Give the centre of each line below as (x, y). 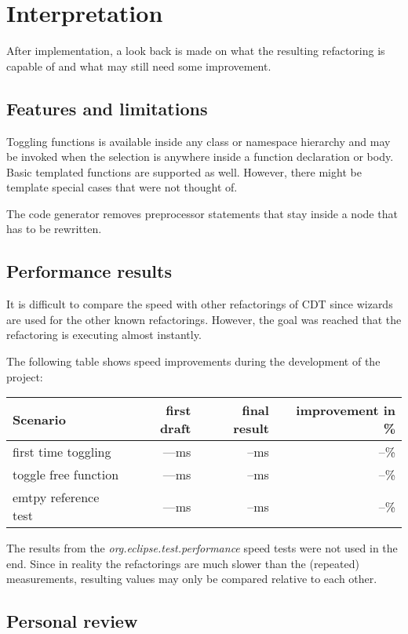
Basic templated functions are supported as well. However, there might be (184, 171)
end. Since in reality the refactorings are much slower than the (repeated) (183, 563)
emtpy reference (56, 497)
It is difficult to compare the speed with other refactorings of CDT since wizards (200, 304)
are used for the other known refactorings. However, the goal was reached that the (204, 319)
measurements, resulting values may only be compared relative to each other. (192, 579)
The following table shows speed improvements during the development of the (193, 361)
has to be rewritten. (54, 229)
